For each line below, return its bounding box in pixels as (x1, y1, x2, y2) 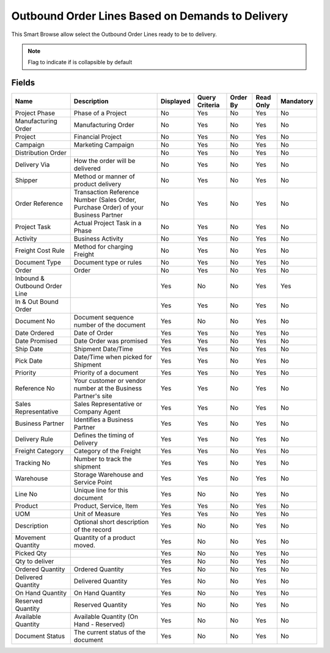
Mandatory (280, 97, 314, 106)
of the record (73, 525, 112, 534)
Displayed (160, 97, 191, 106)
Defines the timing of (73, 431, 134, 440)
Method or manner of (73, 172, 136, 181)
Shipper (15, 176, 38, 184)
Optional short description (73, 518, 149, 527)
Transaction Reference (73, 188, 139, 197)
